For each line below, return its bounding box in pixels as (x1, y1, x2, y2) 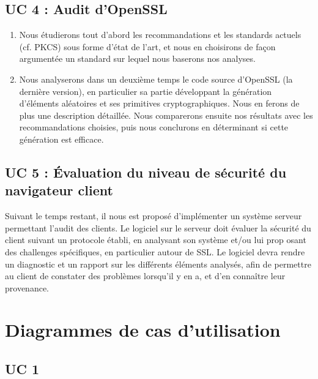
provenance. (5, 281, 49, 294)
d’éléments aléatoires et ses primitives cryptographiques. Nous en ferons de (19, 97, 300, 110)
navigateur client (5, 181, 113, 200)
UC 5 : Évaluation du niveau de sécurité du (5, 162, 287, 181)
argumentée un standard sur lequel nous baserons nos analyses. (19, 52, 256, 65)
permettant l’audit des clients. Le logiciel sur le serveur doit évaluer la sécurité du (5, 221, 311, 234)
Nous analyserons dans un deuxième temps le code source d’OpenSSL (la (19, 72, 293, 85)
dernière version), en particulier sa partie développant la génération (19, 84, 272, 97)
